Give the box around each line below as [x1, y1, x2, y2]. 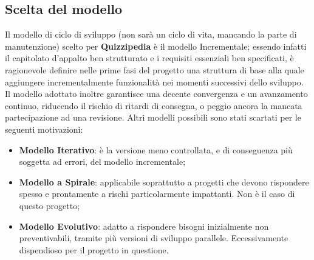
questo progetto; [19, 199, 80, 212]
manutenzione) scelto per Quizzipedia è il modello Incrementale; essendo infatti [5, 39, 307, 52]
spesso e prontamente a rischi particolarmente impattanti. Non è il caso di [19, 187, 295, 200]
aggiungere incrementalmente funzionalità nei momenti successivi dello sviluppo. [5, 75, 304, 88]
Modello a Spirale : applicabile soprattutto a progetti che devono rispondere [19, 175, 309, 188]
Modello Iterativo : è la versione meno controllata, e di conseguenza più [19, 143, 293, 156]
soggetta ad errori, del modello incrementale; [19, 155, 186, 168]
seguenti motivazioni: [5, 122, 83, 135]
